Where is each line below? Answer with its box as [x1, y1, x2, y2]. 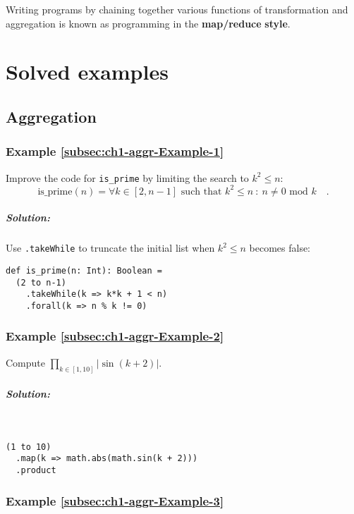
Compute [6, 355, 45, 369]
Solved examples [6, 57, 169, 86]
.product [16, 465, 56, 476]
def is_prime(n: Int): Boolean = [6, 265, 162, 276]
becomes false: [249, 240, 311, 255]
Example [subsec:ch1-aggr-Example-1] [6, 142, 224, 160]
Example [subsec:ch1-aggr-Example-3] [6, 491, 224, 509]
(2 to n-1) [16, 277, 66, 288]
